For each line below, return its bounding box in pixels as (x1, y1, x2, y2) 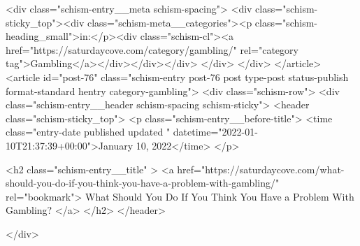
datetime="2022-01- (173, 124, 258, 139)
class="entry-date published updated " (6, 124, 171, 139)
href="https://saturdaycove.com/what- (177, 161, 345, 176)
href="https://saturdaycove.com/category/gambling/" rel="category (6, 42, 298, 57)
